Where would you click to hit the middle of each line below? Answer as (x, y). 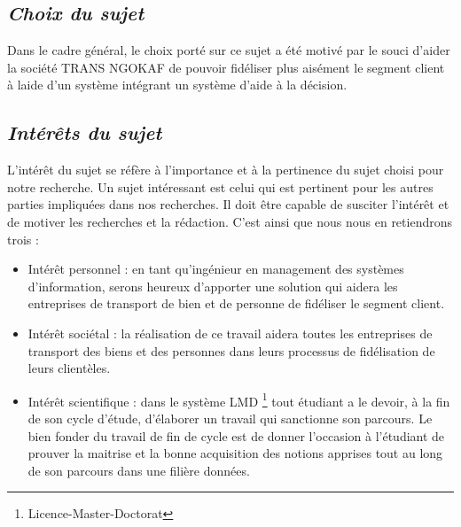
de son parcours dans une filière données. (139, 470)
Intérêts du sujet (85, 132)
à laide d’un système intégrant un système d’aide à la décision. (177, 85)
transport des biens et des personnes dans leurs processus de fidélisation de (231, 350)
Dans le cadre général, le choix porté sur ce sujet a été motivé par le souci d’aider (229, 50)
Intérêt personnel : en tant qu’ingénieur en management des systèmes (216, 269)
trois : (23, 239)
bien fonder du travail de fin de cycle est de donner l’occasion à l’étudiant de (236, 435)
